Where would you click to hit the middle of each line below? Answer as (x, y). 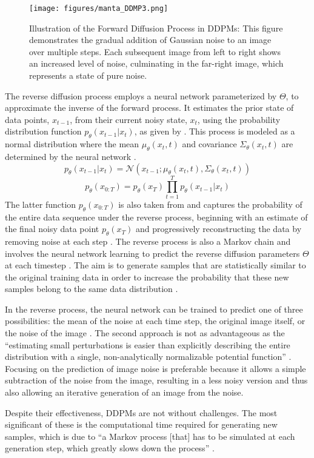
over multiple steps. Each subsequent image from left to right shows (155, 51)
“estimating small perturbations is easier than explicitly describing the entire (148, 344)
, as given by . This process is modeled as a (215, 131)
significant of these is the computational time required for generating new (141, 424)
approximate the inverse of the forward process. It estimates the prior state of (149, 108)
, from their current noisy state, (129, 119)
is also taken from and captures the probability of (210, 204)
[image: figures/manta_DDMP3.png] (99, 8)
